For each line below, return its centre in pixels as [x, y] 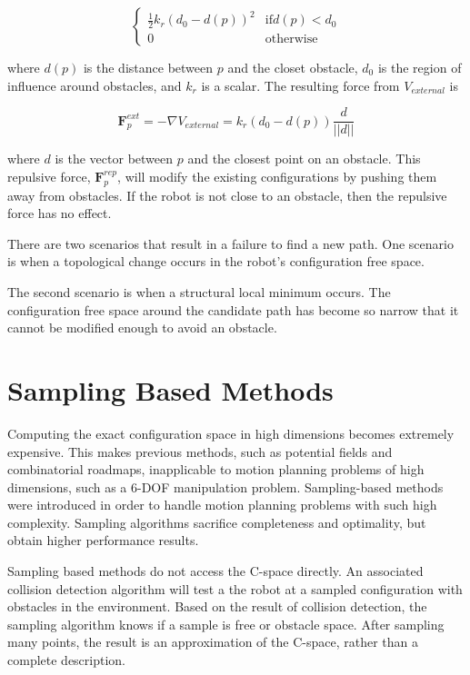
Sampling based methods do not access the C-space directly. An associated [215, 571]
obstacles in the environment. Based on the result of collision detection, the [217, 606]
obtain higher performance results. [103, 540]
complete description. [67, 660]
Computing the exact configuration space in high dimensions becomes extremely [231, 433]
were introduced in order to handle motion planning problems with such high [222, 505]
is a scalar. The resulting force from [300, 85]
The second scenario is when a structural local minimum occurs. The [199, 292]
